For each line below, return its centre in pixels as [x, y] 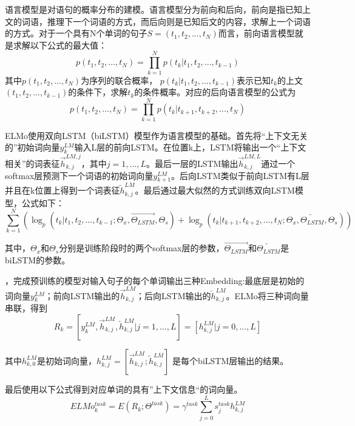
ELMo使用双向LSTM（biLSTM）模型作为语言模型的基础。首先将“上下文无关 [157, 135]
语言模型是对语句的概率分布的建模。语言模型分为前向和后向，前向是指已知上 [158, 9]
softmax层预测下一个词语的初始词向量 [79, 176]
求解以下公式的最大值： [60, 45]
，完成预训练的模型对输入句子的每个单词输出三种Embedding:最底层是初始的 [155, 280]
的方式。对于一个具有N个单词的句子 [76, 33]
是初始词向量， [67, 360]
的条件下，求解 [98, 92]
